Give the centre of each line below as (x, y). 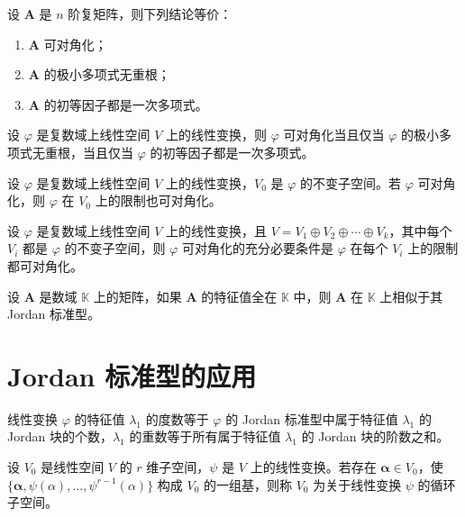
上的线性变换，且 (216, 230)
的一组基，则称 (247, 484)
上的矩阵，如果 (137, 296)
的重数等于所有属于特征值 (205, 436)
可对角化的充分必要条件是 (257, 248)
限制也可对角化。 (171, 200)
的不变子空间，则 (115, 248)
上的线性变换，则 (216, 135)
